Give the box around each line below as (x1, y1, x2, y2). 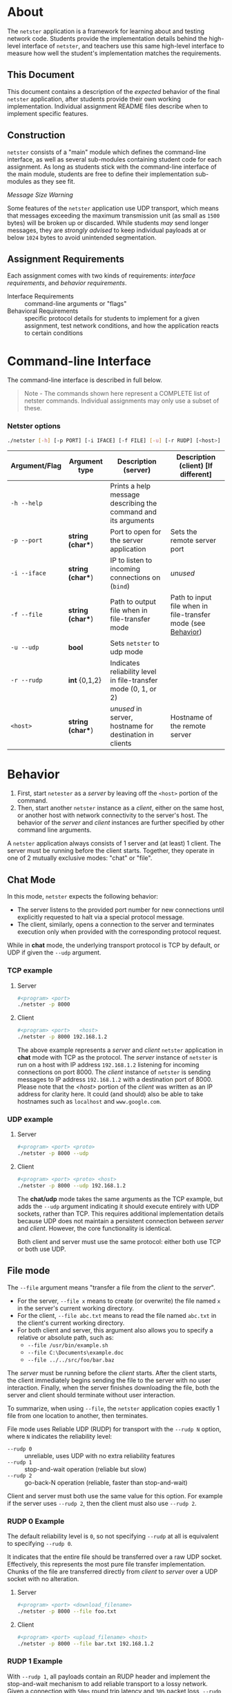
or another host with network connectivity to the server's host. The (17, 811, 209, 819)
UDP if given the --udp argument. (7, 948, 101, 957)
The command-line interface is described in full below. (7, 376, 162, 384)
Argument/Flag (10, 461, 62, 470)
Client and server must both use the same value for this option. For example (7, 1491, 223, 1500)
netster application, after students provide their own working (7, 95, 181, 103)
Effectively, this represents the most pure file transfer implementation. (7, 1560, 206, 1568)
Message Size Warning (7, 191, 74, 199)
